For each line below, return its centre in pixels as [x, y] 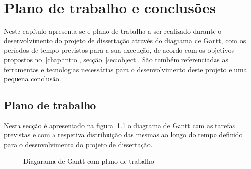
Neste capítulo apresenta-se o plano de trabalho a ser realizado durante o [113, 31]
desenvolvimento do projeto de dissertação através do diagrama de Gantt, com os [125, 40]
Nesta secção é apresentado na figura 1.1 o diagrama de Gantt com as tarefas [120, 125]
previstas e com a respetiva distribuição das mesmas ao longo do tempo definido [123, 135]
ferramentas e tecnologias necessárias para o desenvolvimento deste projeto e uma [125, 69]
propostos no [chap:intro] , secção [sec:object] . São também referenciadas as [116, 59]
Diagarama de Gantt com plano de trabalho [89, 160]
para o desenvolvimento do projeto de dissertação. [78, 144]
